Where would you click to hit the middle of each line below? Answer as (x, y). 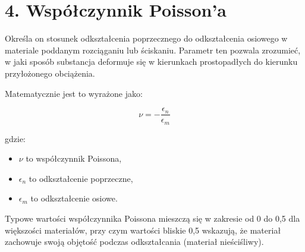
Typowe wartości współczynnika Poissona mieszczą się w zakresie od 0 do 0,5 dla (152, 218)
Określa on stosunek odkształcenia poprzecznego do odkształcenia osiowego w (146, 38)
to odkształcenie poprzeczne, (81, 178)
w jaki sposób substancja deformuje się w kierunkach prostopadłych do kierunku (151, 62)
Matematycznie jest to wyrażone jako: (74, 93)
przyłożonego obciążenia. (50, 73)
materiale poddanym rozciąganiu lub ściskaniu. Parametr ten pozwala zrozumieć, (153, 50)
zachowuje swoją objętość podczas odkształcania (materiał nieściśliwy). (134, 242)
